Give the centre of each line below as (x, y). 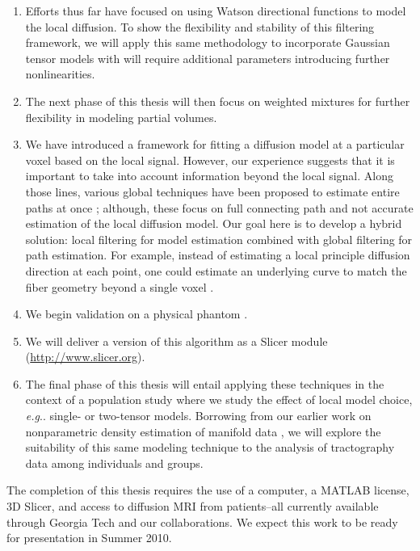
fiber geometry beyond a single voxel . (120, 286)
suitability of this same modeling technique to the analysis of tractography (210, 447)
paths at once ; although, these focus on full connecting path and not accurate (219, 207)
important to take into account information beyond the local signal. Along (209, 176)
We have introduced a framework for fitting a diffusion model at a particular (215, 144)
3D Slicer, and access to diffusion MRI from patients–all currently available (193, 506)
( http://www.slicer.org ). (85, 357)
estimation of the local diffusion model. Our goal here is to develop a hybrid (214, 223)
